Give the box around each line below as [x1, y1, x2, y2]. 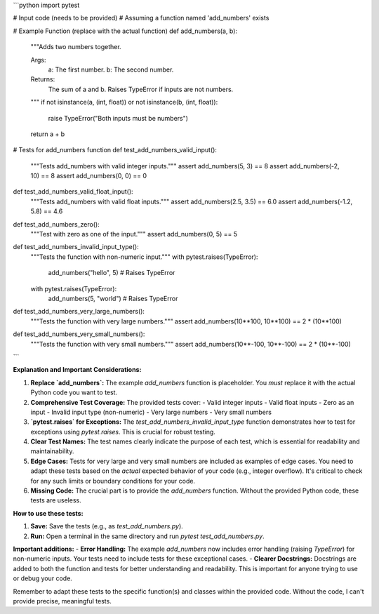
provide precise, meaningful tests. [13, 596, 112, 605]
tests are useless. [30, 496, 81, 505]
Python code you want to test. [30, 388, 118, 396]
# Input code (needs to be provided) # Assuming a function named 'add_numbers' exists [13, 14, 270, 22]
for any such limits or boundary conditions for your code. [30, 476, 196, 485]
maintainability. [30, 447, 74, 455]
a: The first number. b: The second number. [48, 65, 174, 74]
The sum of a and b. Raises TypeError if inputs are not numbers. [48, 85, 234, 93]
